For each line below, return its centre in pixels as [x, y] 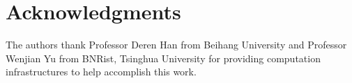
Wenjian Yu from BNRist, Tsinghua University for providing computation [163, 58]
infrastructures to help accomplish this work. [101, 72]
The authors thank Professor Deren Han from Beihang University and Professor [176, 45]
